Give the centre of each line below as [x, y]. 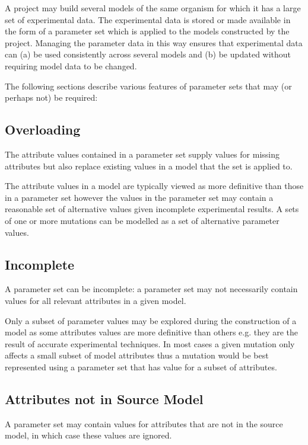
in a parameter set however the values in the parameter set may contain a [139, 197]
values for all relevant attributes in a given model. [96, 300]
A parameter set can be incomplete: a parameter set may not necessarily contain [151, 289]
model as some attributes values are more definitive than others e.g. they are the [152, 332]
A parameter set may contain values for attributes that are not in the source [144, 423]
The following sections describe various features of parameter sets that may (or [148, 86]
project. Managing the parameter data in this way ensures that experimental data [154, 42]
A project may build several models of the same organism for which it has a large [153, 8]
